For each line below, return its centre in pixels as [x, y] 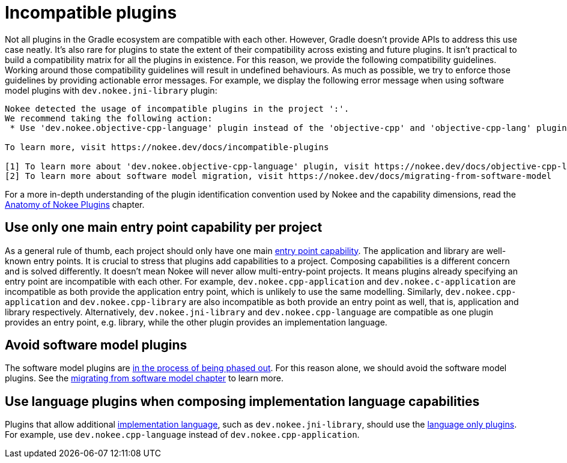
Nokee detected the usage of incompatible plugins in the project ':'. [177, 108]
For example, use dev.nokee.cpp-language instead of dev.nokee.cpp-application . [182, 435]
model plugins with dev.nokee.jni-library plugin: [111, 90]
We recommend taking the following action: [109, 118]
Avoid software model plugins [96, 345]
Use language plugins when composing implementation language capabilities [242, 401]
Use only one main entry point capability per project [164, 228]
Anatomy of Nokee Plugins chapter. [75, 204]
